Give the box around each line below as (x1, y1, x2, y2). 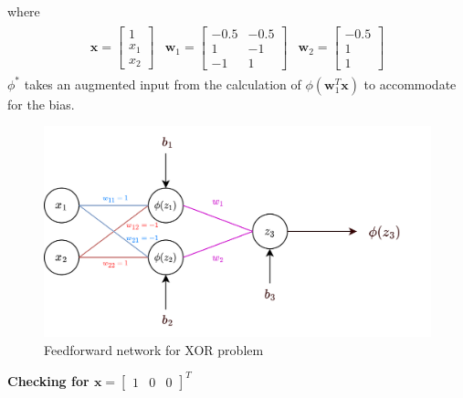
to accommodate (363, 74, 457, 93)
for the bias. (7, 94, 75, 113)
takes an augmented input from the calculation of (24, 74, 301, 93)
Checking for (7, 371, 89, 390)
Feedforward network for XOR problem (44, 340, 264, 359)
